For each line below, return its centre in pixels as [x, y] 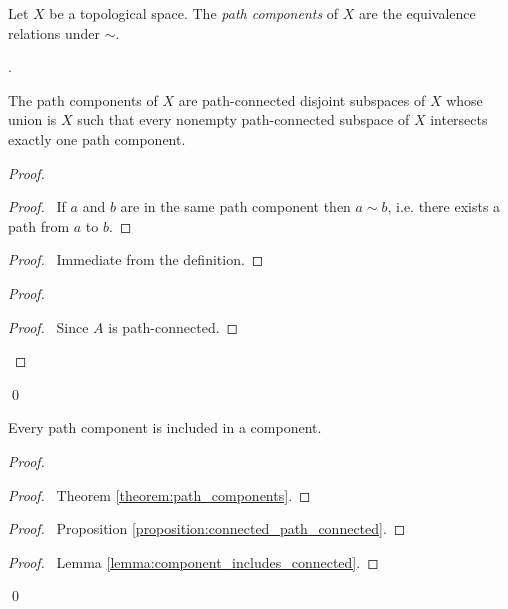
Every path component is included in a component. [165, 427]
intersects [459, 119]
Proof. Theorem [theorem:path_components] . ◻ [159, 494]
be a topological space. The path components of [194, 13]
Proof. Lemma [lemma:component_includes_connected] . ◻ [193, 561]
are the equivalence [417, 13]
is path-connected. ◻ [173, 326]
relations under [54, 32]
